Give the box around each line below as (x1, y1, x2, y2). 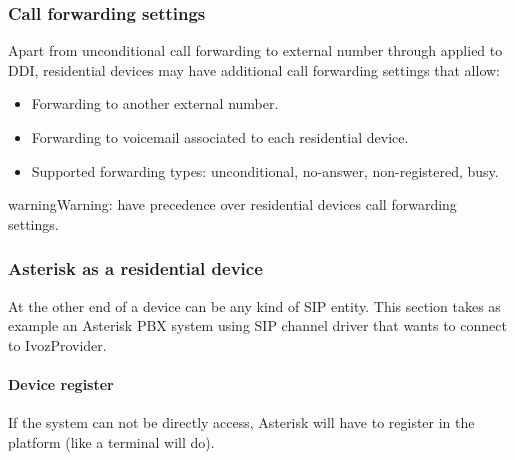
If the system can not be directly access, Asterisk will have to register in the (8, 412, 475, 433)
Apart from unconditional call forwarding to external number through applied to (8, 40, 503, 61)
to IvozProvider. (8, 334, 107, 355)
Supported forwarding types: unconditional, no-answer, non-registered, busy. (31, 160, 499, 181)
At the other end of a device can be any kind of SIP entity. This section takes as (8, 295, 501, 316)
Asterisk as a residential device (8, 256, 263, 281)
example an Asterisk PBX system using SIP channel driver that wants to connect (8, 315, 507, 336)
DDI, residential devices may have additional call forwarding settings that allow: (8, 59, 500, 80)
